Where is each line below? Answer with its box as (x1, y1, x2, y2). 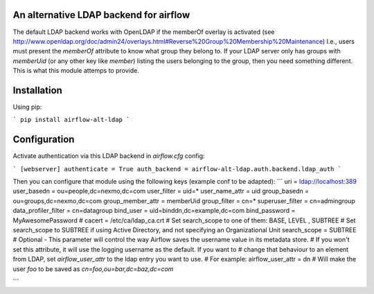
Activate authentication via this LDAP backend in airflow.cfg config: (12, 152, 205, 160)
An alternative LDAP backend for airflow (12, 9, 190, 21)
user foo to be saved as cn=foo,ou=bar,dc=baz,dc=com (12, 264, 174, 273)
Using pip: (12, 103, 42, 111)
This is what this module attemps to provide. (12, 67, 140, 75)
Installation (12, 84, 62, 96)
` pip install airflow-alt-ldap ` (12, 116, 130, 124)
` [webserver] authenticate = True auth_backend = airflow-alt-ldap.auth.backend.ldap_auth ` (12, 165, 342, 173)
